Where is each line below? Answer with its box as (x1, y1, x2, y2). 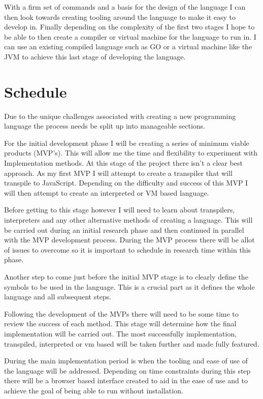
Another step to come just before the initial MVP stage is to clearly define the (4, 271, 248, 282)
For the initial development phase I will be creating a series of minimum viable (4, 137, 249, 148)
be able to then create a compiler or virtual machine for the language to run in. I (4, 31, 256, 42)
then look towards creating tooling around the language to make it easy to (4, 11, 236, 22)
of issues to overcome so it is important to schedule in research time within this (4, 244, 251, 255)
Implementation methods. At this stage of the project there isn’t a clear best (4, 158, 243, 168)
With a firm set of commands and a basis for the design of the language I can (4, 2, 246, 12)
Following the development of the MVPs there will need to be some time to (4, 308, 239, 319)
